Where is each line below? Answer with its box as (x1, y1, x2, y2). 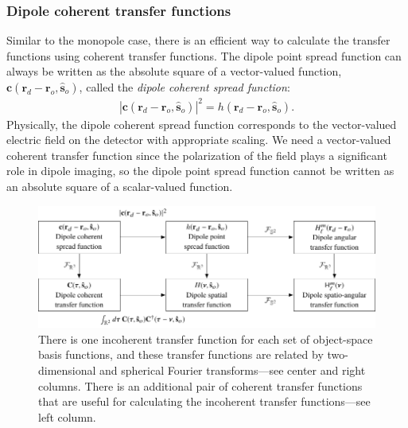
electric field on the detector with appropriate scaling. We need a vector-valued (6, 131, 391, 148)
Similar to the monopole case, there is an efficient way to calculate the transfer (6, 32, 391, 49)
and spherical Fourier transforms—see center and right (99, 361, 366, 378)
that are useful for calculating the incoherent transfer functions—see (38, 393, 371, 410)
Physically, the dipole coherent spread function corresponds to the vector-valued (6, 115, 397, 132)
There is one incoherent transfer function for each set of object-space (38, 330, 373, 347)
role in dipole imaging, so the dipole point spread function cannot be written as (6, 162, 394, 179)
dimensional (38, 361, 96, 378)
